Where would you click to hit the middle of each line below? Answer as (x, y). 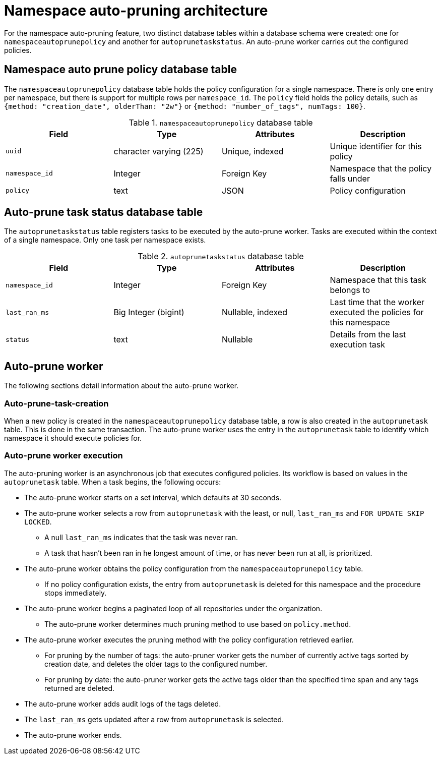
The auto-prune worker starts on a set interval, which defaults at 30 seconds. (153, 497)
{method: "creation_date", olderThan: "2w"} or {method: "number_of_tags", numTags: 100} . (185, 106)
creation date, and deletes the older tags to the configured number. (156, 664)
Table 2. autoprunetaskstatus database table (221, 256)
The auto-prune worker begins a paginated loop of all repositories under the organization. (173, 608)
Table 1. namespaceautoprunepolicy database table (221, 122)
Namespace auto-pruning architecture (136, 11)
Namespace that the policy (381, 168)
